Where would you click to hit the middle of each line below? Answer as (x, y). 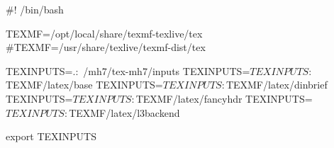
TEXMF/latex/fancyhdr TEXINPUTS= (224, 98)
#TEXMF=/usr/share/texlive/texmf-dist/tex (106, 47)
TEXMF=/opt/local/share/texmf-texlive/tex (104, 33)
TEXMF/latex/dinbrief (277, 85)
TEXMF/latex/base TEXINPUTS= (84, 85)
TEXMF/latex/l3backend (124, 112)
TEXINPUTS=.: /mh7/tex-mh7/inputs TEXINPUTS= (128, 70)
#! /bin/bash (35, 9)
